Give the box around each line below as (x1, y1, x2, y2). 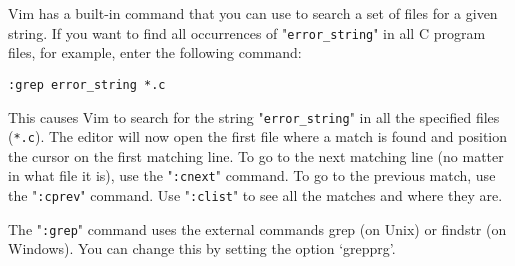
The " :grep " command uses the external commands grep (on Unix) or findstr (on (8, 218, 507, 239)
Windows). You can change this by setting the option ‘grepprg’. (8, 238, 396, 259)
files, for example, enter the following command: (8, 42, 302, 63)
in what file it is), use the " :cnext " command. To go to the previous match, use (8, 165, 496, 186)
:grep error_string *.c (8, 77, 166, 92)
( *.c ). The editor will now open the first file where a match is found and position (8, 126, 508, 147)
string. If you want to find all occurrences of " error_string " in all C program (8, 22, 486, 43)
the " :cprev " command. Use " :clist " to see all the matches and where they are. (8, 185, 503, 206)
